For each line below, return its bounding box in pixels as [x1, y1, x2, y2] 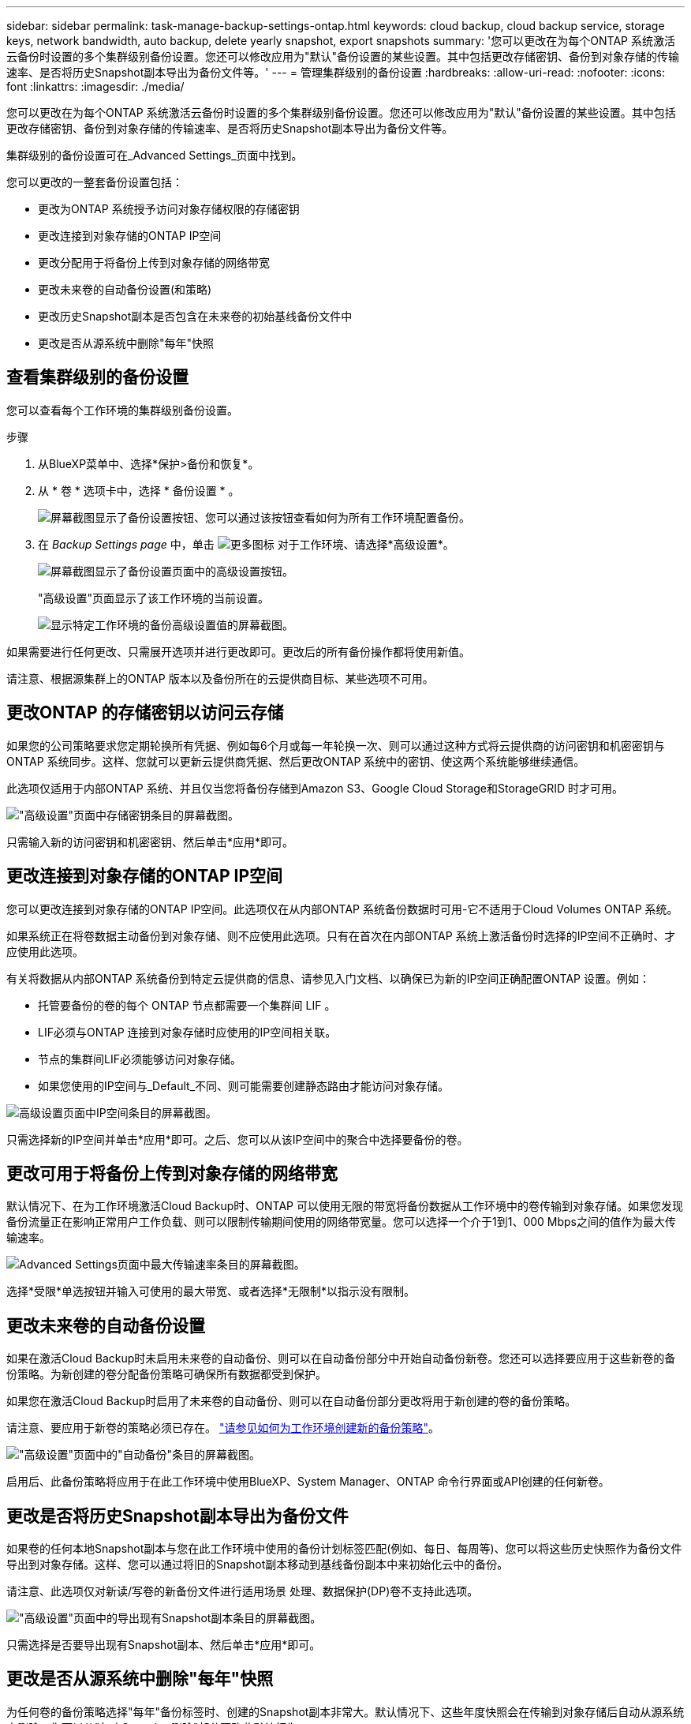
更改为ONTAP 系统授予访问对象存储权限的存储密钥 [38, 202, 300, 215]
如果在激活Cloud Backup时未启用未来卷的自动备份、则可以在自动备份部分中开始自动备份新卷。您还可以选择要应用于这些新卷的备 [6, 1351, 676, 1366]
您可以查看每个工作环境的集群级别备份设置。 [6, 403, 238, 417]
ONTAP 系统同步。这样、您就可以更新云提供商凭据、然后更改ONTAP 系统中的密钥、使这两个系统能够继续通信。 [6, 754, 585, 768]
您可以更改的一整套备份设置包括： [6, 175, 183, 189]
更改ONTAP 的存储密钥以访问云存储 [6, 703, 284, 723]
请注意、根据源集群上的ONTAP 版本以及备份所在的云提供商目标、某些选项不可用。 [6, 671, 434, 685]
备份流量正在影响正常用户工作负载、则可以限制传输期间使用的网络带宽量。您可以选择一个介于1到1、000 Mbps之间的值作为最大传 [6, 1215, 676, 1229]
